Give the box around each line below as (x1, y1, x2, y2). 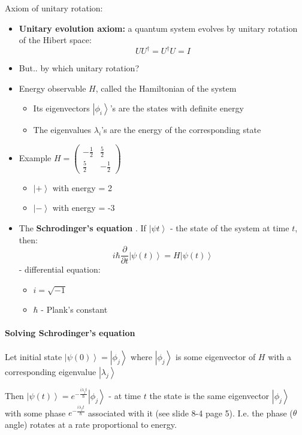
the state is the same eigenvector (149, 389, 270, 401)
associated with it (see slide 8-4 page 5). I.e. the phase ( (88, 406, 293, 419)
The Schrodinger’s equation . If (19, 222, 146, 234)
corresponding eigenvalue (5, 365, 96, 378)
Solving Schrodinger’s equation (5, 326, 135, 339)
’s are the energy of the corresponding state (101, 123, 261, 136)
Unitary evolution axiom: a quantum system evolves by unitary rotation (19, 22, 298, 34)
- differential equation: (19, 263, 101, 276)
